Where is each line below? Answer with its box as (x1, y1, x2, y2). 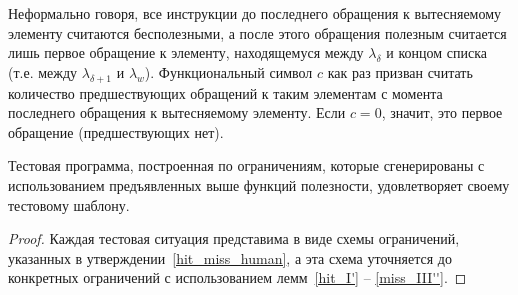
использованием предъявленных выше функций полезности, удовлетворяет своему (8, 174, 510, 195)
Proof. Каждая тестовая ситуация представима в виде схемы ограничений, (8, 228, 460, 249)
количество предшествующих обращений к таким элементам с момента (8, 82, 443, 103)
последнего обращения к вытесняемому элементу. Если (8, 102, 346, 123)
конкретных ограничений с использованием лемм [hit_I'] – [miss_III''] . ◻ (8, 267, 467, 288)
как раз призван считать (327, 61, 473, 82)
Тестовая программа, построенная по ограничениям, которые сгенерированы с (8, 155, 485, 176)
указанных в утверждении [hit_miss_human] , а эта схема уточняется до (8, 247, 452, 268)
